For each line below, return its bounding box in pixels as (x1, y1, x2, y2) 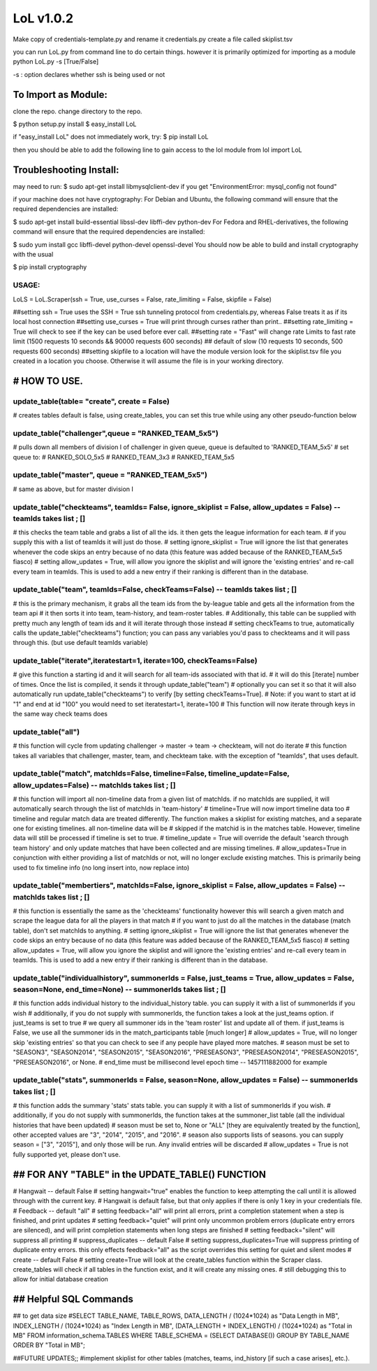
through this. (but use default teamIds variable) (13, 639, 149, 647)
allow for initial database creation (13, 1275, 108, 1284)
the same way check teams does (13, 710, 108, 718)
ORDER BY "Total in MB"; (13, 1341, 85, 1349)
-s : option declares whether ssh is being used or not (13, 70, 165, 78)
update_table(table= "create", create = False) (13, 396, 170, 406)
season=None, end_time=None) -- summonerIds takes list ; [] (13, 984, 226, 994)
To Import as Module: (13, 88, 108, 101)
